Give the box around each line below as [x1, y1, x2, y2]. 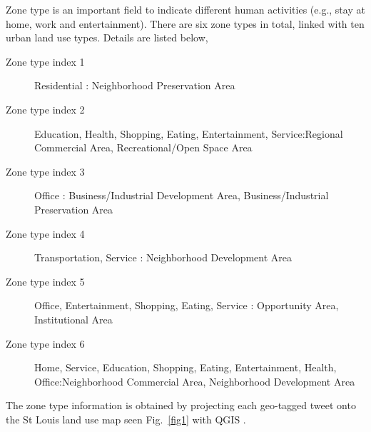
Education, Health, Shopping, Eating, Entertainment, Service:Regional [34, 126, 343, 141]
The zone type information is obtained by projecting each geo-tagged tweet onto [6, 398, 356, 413]
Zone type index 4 [6, 226, 85, 241]
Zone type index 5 [6, 273, 85, 288]
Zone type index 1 [6, 54, 85, 69]
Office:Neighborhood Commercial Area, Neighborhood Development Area [34, 373, 355, 388]
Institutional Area [34, 311, 113, 326]
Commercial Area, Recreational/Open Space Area [34, 140, 253, 155]
